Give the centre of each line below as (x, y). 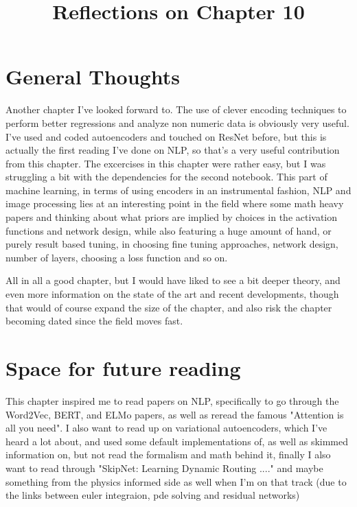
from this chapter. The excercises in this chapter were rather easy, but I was (166, 163)
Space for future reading (123, 368)
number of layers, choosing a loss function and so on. (117, 257)
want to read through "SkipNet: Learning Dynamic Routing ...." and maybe (164, 468)
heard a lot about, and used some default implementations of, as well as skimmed (177, 441)
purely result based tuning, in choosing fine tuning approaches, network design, (172, 244)
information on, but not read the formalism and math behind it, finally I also (168, 455)
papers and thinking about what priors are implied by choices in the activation (172, 217)
